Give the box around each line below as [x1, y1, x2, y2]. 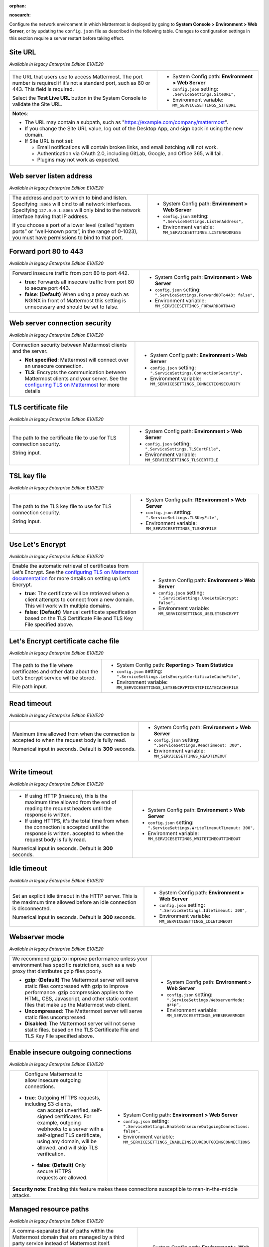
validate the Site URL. [12, 100, 63, 107]
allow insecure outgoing [24, 1076, 81, 1083]
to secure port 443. [24, 284, 71, 291]
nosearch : [9, 12, 31, 18]
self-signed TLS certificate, [37, 1131, 102, 1138]
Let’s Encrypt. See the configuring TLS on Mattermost [12, 569, 139, 576]
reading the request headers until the [24, 805, 112, 812]
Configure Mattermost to [24, 1070, 83, 1077]
